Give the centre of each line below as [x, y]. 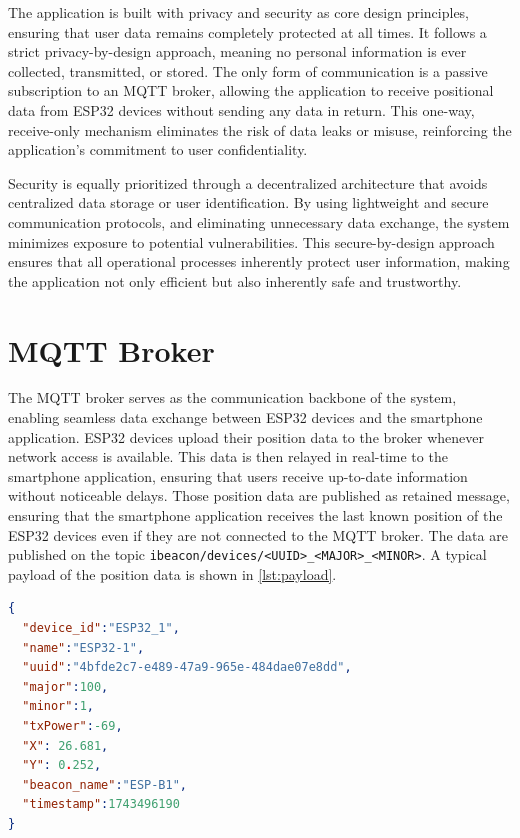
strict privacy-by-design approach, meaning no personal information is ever [237, 51]
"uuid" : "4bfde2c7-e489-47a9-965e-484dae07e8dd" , [187, 667]
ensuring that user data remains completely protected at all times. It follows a [247, 31]
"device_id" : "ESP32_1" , [101, 628]
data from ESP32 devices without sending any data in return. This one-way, [241, 109]
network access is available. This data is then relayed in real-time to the [228, 456]
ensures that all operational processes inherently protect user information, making [259, 261]
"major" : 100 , [65, 686]
